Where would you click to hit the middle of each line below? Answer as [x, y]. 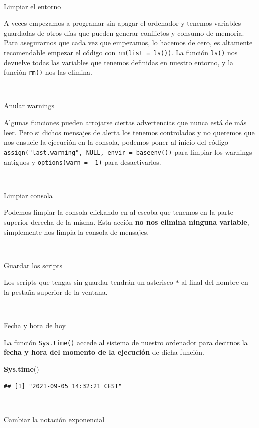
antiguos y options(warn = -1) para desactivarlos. [83, 161]
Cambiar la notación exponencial [54, 419]
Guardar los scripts [33, 265]
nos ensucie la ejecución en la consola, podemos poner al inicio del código [116, 142]
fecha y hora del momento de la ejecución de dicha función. [104, 352]
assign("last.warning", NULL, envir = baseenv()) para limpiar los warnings [128, 151]
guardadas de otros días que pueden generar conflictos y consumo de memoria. [124, 32]
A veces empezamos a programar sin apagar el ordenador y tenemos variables [123, 23]
